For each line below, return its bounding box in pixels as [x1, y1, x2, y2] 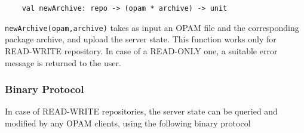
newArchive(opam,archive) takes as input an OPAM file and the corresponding [5, 21, 299, 33]
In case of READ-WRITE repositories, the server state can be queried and [5, 105, 278, 117]
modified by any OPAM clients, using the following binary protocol [5, 116, 251, 129]
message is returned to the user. [5, 56, 121, 69]
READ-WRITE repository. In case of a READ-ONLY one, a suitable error [5, 44, 278, 57]
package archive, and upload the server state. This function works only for [5, 33, 277, 45]
